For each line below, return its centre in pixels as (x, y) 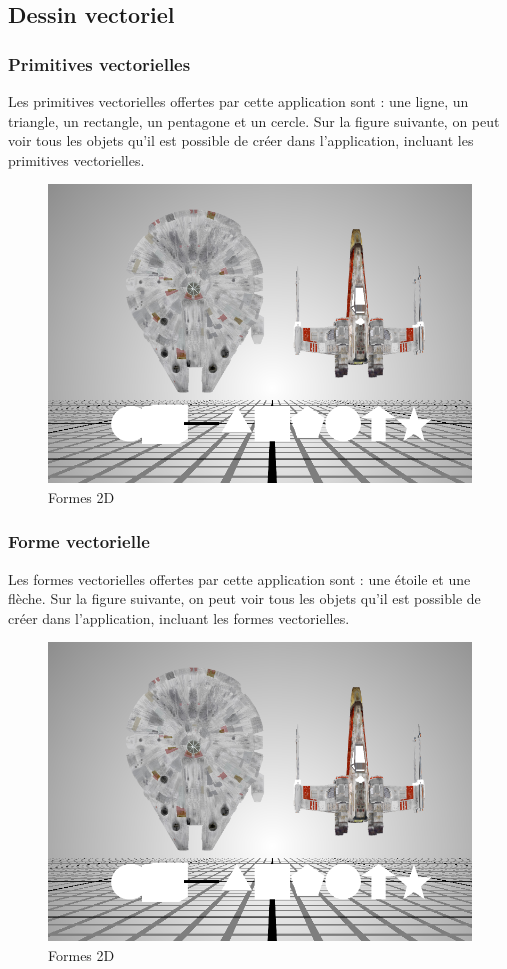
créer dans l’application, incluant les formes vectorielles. (179, 617)
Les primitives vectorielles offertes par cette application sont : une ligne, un (238, 101)
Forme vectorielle (79, 541)
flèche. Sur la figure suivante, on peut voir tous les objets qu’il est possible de (244, 598)
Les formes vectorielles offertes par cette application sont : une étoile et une (239, 578)
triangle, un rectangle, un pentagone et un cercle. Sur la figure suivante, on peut (254, 120)
